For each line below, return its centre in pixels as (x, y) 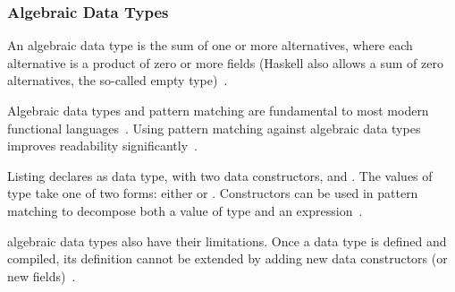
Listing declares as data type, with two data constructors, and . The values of (220, 175)
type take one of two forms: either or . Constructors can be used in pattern (213, 193)
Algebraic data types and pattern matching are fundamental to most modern (218, 110)
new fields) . (42, 275)
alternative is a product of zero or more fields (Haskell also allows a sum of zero (225, 62)
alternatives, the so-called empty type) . (118, 80)
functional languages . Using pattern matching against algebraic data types (214, 128)
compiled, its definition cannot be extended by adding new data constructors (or (227, 258)
